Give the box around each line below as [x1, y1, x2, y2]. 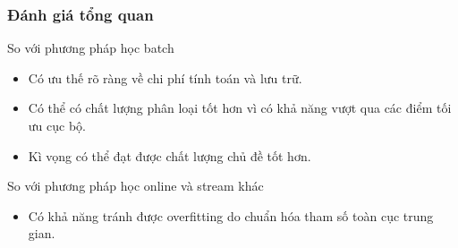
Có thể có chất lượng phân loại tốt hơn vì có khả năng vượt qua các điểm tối [28, 98, 452, 117]
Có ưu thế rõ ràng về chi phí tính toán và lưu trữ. [28, 68, 302, 87]
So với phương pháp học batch [7, 38, 174, 57]
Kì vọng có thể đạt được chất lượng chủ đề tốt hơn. [28, 146, 311, 165]
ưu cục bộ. [28, 116, 86, 134]
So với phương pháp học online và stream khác [7, 176, 264, 195]
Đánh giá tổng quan [7, 3, 154, 25]
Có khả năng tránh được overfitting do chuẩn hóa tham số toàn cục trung [28, 206, 434, 225]
